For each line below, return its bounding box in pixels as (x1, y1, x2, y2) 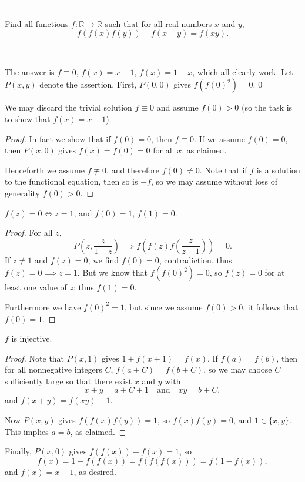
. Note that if (199, 163, 247, 176)
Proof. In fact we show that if (5, 132, 111, 145)
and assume (156, 101, 199, 113)
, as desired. (73, 465, 116, 477)
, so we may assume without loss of (150, 175, 277, 188)
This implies (5, 425, 49, 437)
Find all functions (5, 17, 69, 29)
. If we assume (194, 132, 245, 145)
